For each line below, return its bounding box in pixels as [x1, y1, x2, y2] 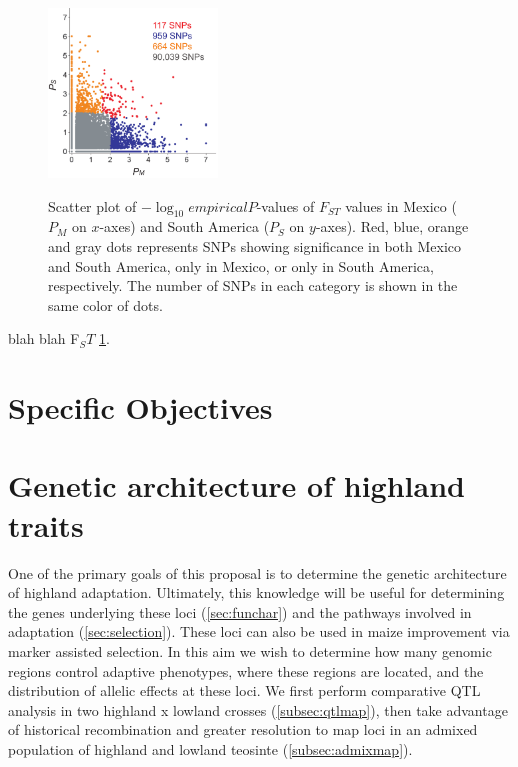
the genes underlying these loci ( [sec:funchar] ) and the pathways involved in [8, 601, 472, 622]
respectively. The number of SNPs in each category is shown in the [48, 275, 458, 296]
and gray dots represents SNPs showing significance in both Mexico [48, 235, 461, 256]
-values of [256, 195, 315, 216]
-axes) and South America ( [99, 216, 270, 237]
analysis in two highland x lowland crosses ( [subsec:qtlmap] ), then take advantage [8, 699, 508, 720]
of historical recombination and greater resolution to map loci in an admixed [8, 719, 478, 740]
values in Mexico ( [345, 195, 457, 216]
